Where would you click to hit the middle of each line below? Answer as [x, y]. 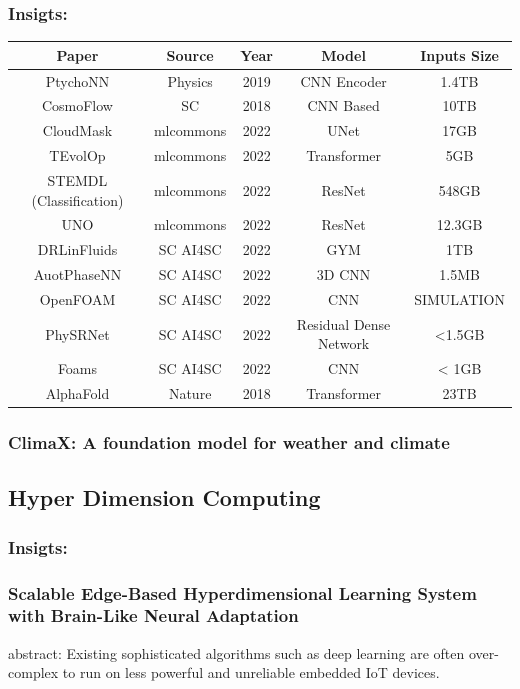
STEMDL [77, 179]
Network [343, 343]
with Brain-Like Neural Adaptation [153, 615]
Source [190, 54]
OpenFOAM [77, 298]
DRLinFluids [77, 249]
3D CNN [343, 274]
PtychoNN [77, 80]
